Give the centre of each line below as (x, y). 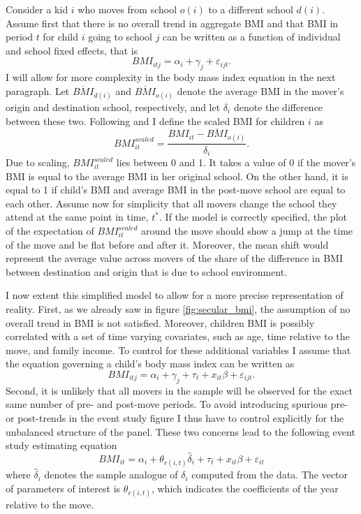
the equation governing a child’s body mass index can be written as (150, 364)
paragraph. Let (38, 90)
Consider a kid (37, 9)
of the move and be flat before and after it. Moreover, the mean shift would (167, 244)
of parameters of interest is (63, 488)
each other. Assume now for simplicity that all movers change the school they (171, 203)
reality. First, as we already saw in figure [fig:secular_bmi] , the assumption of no (178, 308)
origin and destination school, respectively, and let (113, 107)
